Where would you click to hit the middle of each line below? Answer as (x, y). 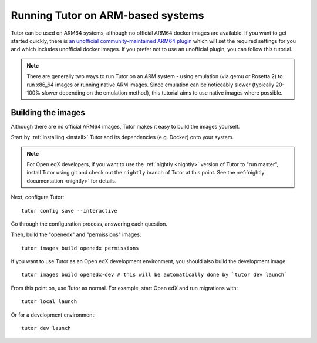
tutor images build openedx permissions (80, 248)
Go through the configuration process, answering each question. (89, 224)
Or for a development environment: (53, 315)
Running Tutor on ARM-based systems (107, 15)
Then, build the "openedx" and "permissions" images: (76, 234)
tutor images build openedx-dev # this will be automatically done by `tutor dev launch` (154, 275)
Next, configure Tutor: (38, 197)
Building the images (48, 112)
